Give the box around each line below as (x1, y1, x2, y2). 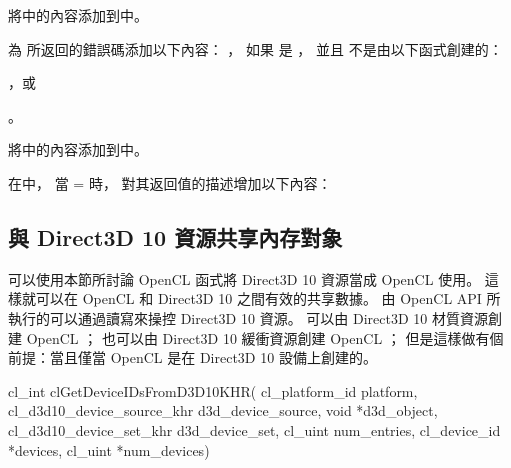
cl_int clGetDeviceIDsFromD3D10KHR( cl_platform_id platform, (8, 380, 418, 401)
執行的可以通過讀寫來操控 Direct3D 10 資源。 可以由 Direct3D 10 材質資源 (8, 307, 488, 328)
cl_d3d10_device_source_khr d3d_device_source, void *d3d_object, (8, 400, 438, 421)
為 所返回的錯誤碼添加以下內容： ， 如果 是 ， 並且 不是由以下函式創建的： (8, 38, 503, 59)
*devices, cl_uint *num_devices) (8, 439, 210, 460)
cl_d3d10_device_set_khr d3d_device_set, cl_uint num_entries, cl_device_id (8, 419, 501, 440)
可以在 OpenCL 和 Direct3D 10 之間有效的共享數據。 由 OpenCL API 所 (35, 288, 501, 309)
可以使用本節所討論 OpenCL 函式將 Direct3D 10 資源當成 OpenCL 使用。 (8, 268, 481, 289)
